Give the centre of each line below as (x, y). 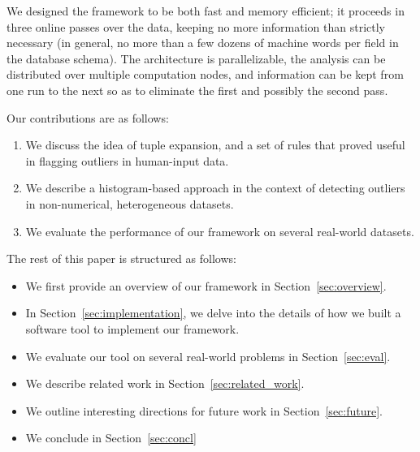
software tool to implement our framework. (132, 328)
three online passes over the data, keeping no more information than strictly (196, 26)
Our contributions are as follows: (88, 117)
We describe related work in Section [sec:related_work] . (165, 383)
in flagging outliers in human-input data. (127, 160)
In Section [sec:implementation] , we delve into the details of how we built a (213, 313)
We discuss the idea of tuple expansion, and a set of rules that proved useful (215, 145)
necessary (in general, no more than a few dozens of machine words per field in (203, 43)
